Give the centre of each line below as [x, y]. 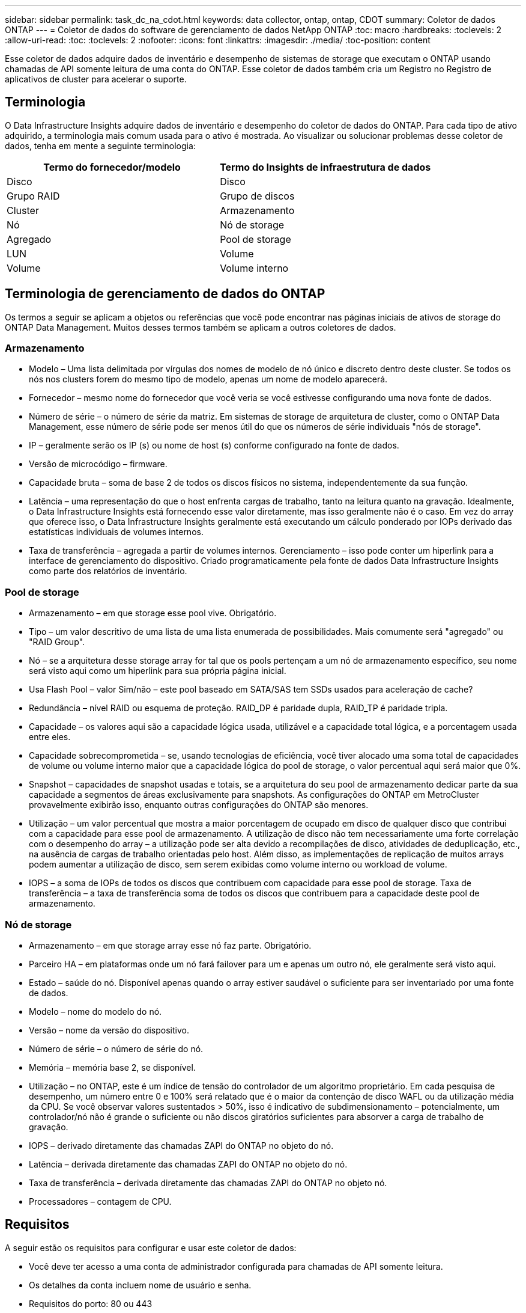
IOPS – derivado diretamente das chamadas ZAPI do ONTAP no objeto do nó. [181, 1145]
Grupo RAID [33, 196]
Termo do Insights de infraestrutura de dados [325, 167]
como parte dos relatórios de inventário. [108, 571]
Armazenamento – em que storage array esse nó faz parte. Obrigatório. [170, 945]
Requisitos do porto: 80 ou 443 [91, 1303]
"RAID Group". [57, 642]
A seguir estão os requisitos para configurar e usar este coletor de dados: [151, 1247]
